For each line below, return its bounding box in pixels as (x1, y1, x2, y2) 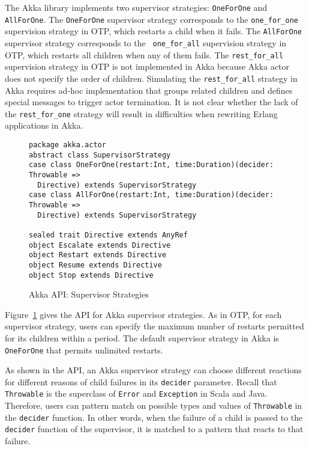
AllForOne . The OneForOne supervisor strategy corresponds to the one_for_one (5, 13, 298, 25)
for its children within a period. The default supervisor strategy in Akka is (5, 331, 279, 344)
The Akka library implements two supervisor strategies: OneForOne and (5, 1, 268, 13)
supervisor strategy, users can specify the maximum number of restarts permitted (5, 320, 304, 332)
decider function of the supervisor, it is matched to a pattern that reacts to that (5, 423, 304, 435)
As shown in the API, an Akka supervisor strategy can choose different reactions (5, 364, 302, 376)
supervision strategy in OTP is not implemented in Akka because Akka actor (5, 60, 289, 73)
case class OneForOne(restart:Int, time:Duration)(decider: (29, 160, 274, 170)
